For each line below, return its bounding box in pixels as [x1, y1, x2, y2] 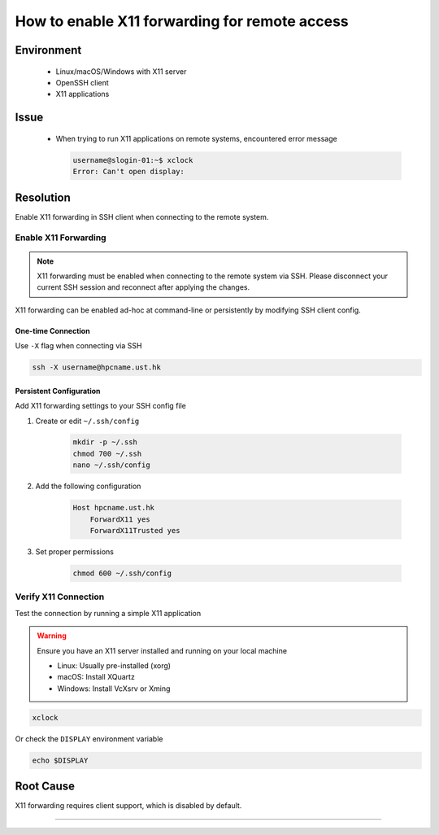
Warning [37, 631, 67, 640]
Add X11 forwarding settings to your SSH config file [15, 401, 187, 411]
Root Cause [15, 780, 76, 793]
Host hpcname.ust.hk [72, 503, 154, 513]
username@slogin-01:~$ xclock [72, 155, 193, 164]
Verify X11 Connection [15, 591, 105, 602]
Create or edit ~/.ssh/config [35, 416, 140, 426]
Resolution [15, 190, 71, 204]
